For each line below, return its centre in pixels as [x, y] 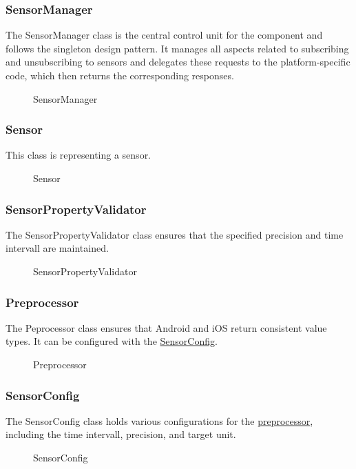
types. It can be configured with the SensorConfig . [112, 341]
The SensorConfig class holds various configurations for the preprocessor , [159, 420]
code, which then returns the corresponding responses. [120, 75]
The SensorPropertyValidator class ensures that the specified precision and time [175, 234]
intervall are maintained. [57, 248]
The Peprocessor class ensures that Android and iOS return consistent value [166, 327]
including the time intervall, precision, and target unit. [121, 434]
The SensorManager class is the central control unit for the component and [164, 35]
